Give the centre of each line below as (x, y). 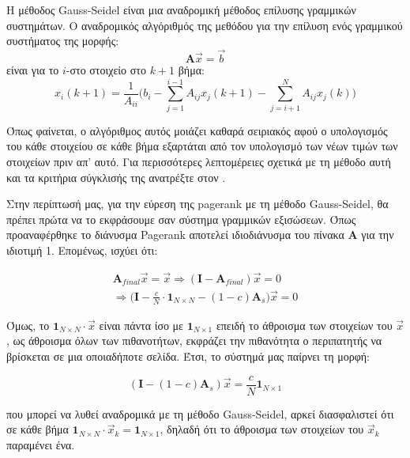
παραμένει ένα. (41, 444)
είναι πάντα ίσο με (141, 325)
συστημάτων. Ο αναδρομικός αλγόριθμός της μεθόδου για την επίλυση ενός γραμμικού (205, 25)
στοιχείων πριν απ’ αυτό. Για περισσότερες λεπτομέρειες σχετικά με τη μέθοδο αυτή (199, 161)
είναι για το (33, 70)
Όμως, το (28, 325)
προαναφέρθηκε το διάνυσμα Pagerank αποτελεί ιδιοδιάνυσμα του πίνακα (175, 235)
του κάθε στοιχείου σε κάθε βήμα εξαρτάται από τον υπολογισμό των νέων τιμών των (202, 146)
